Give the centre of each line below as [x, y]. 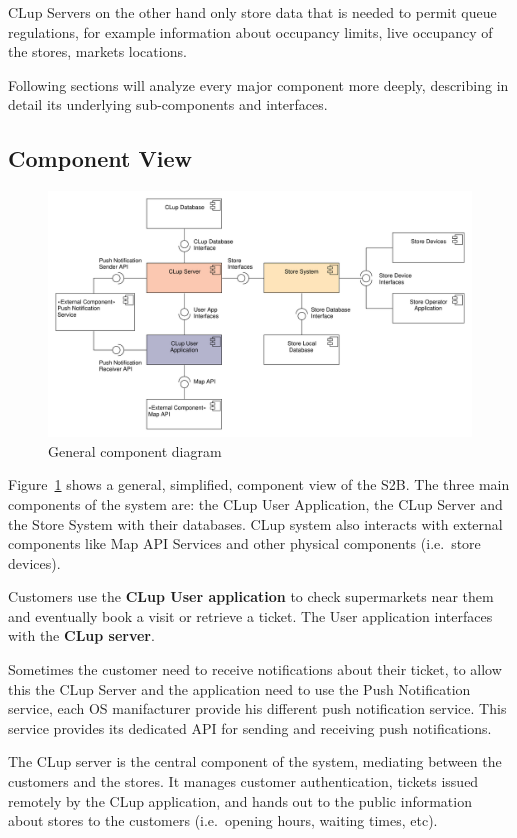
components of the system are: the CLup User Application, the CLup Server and [255, 503]
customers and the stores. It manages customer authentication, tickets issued [243, 781]
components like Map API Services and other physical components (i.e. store [244, 543]
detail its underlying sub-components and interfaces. [168, 104]
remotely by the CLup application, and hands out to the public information [240, 800]
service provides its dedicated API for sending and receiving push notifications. [250, 727]
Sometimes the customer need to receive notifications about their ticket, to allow [255, 669]
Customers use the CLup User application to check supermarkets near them [251, 596]
